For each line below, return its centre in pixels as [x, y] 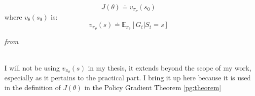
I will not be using [32, 67]
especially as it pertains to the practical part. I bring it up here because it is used [128, 78]
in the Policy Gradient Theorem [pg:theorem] [153, 87]
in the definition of [33, 87]
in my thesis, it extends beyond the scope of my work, [170, 67]
